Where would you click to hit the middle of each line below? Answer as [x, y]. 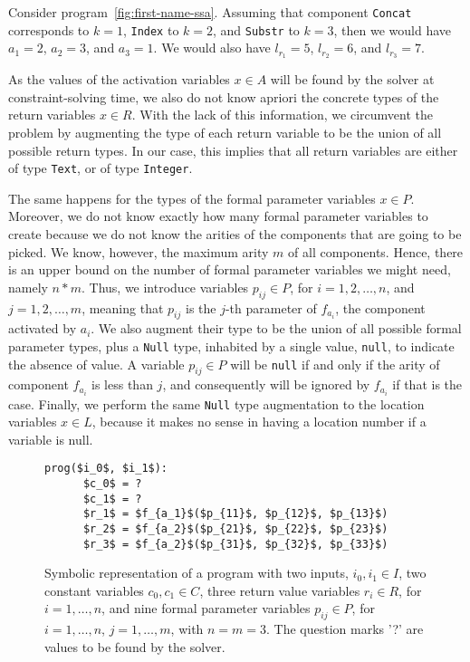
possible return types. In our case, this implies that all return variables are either [233, 150]
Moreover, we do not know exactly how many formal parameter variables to [218, 216]
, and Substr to [256, 29]
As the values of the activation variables [119, 79]
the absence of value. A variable [96, 364]
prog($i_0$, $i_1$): [106, 469]
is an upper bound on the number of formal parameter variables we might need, [230, 269]
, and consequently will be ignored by [266, 384]
